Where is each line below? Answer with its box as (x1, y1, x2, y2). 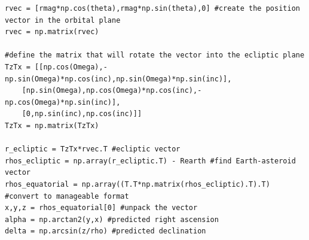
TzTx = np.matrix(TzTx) (5, 121, 99, 130)
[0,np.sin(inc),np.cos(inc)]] (22, 110, 142, 119)
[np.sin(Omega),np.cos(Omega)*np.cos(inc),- (22, 86, 202, 95)
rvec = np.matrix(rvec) (5, 28, 99, 37)
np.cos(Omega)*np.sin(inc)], (5, 98, 121, 107)
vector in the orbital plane (5, 16, 121, 25)
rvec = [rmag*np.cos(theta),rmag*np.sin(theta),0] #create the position (5, 4, 300, 13)
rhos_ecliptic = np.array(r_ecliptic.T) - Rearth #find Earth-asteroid (5, 156, 296, 165)
